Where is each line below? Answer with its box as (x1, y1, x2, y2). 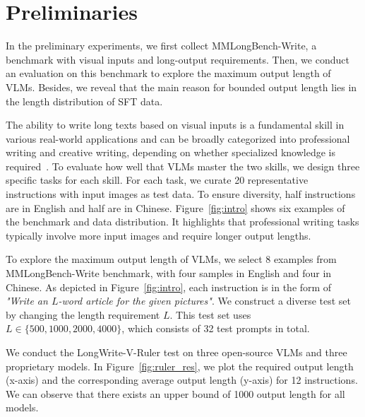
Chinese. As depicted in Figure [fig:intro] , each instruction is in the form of (6, 279, 332, 294)
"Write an (6, 293, 48, 308)
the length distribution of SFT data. (6, 93, 163, 108)
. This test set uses (169, 307, 251, 322)
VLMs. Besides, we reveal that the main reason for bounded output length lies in (6, 79, 357, 94)
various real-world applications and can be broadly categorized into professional (6, 131, 350, 146)
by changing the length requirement (6, 307, 160, 322)
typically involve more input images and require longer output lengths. (6, 228, 311, 242)
